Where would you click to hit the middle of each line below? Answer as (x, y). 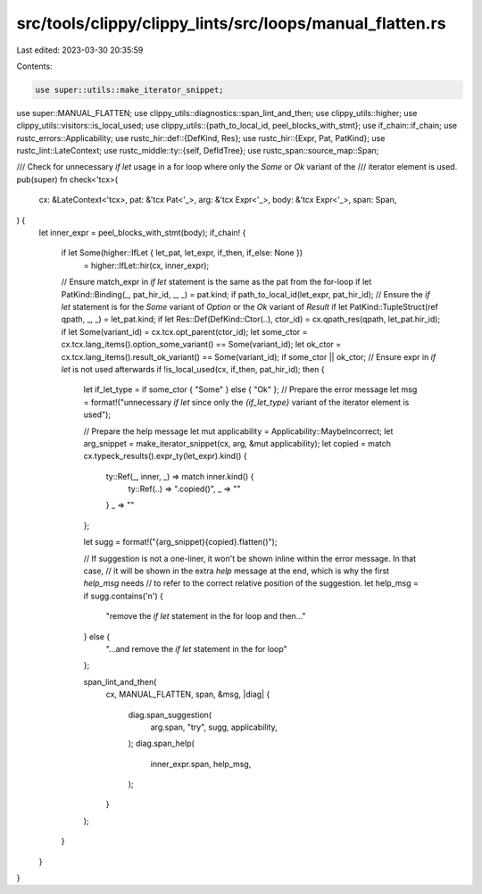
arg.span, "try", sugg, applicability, (214, 727)
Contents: (34, 66)
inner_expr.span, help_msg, (201, 764)
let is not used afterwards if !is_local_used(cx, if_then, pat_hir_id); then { (193, 369)
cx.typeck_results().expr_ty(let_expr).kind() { (165, 456)
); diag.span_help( (162, 744)
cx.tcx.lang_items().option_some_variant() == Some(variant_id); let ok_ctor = (201, 345)
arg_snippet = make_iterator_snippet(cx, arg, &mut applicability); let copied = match (237, 443)
